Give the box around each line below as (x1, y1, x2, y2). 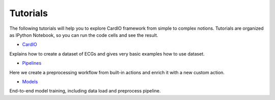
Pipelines (22, 60, 42, 66)
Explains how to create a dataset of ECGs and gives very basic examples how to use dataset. (9, 51, 205, 57)
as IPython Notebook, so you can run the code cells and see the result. (9, 32, 158, 38)
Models (22, 78, 38, 84)
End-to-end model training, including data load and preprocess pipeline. (9, 88, 161, 94)
